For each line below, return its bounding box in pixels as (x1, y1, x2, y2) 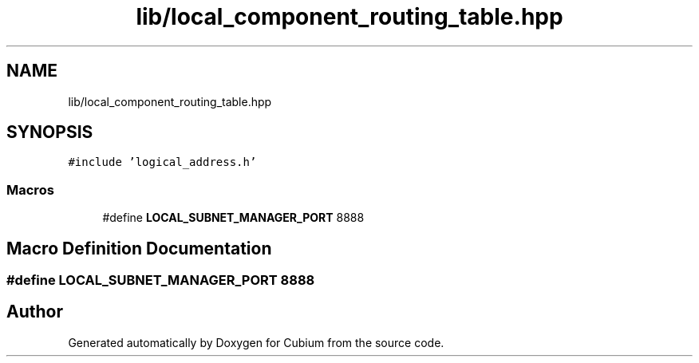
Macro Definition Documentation (6, 238, 272, 258)
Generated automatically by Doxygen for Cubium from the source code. (68, 335, 444, 349)
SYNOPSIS (6, 122, 93, 143)
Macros (6, 181, 54, 198)
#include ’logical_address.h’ (68, 156, 257, 169)
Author (6, 302, 63, 322)
